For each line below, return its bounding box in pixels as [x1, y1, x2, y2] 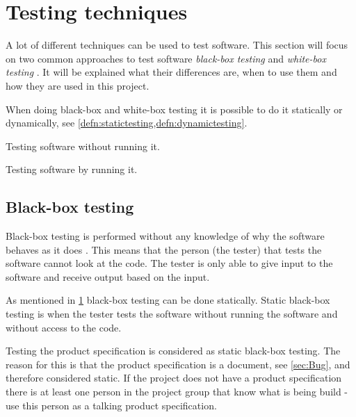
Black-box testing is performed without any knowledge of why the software [6, 229, 325, 243]
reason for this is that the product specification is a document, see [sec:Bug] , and [6, 357, 350, 371]
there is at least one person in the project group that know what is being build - [6, 384, 348, 399]
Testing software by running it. [6, 162, 138, 177]
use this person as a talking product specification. [6, 398, 217, 412]
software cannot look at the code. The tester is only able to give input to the [6, 256, 333, 270]
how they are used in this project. [6, 78, 149, 92]
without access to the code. [6, 320, 122, 334]
